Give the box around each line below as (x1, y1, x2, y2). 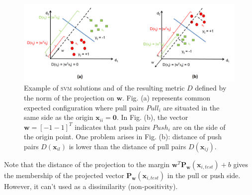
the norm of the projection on (24, 93, 114, 103)
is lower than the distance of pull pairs (69, 141, 186, 152)
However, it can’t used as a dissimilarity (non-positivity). (4, 181, 178, 192)
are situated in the (163, 102, 220, 112)
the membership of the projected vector (4, 170, 124, 181)
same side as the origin (24, 112, 93, 122)
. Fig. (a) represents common (122, 93, 210, 103)
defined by (195, 83, 227, 93)
